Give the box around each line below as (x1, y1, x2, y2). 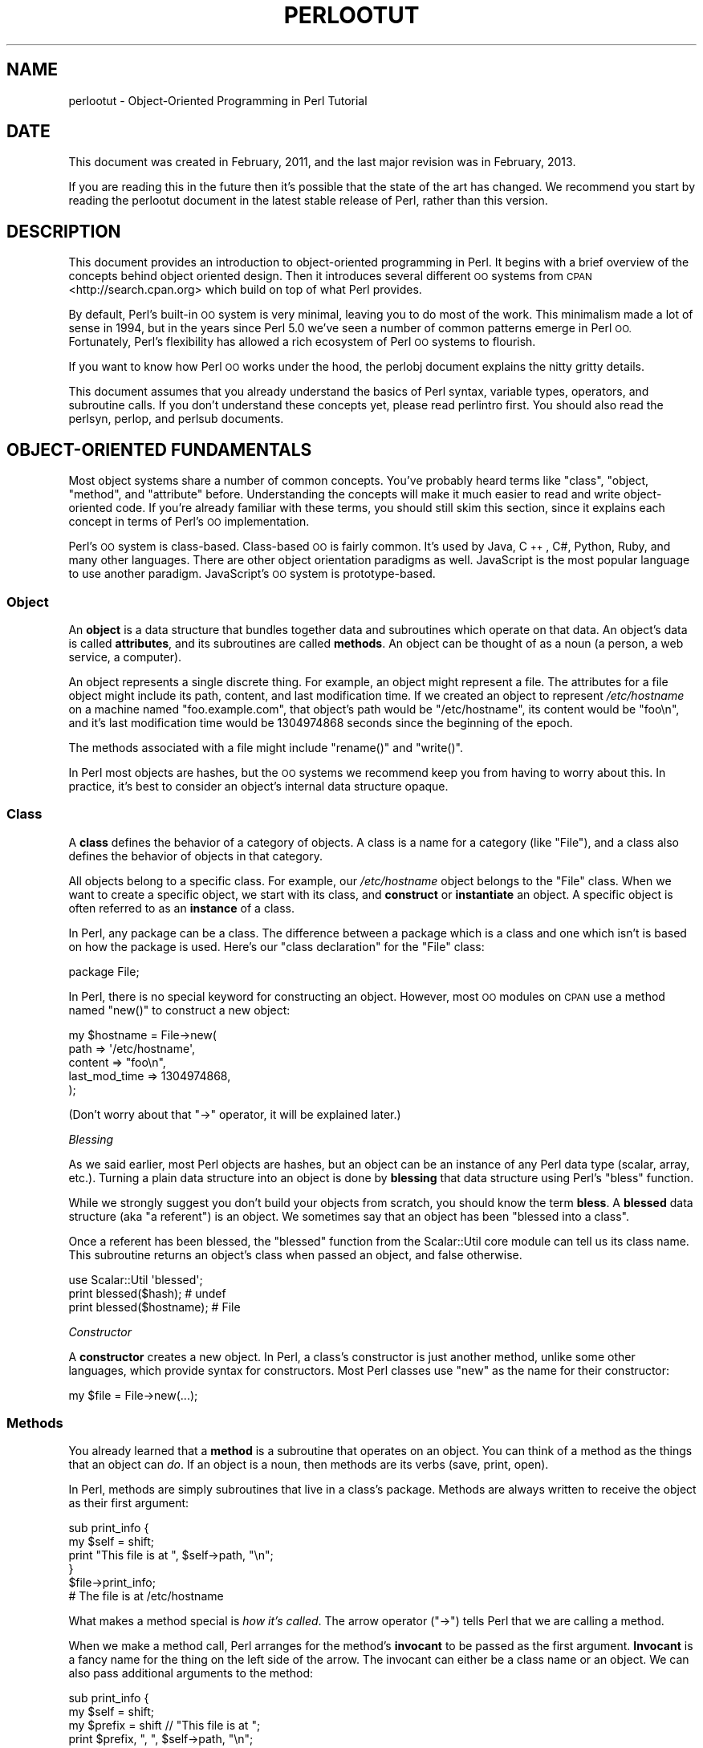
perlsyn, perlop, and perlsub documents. (68, 412, 284, 426)
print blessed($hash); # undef (68, 1286, 226, 1300)
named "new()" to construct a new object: (68, 1002, 291, 1017)
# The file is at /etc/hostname (68, 1589, 224, 1604)
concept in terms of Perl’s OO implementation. (68, 514, 310, 529)
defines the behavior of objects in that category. (68, 848, 323, 863)
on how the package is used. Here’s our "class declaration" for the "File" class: (68, 939, 485, 953)
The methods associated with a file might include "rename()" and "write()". (68, 740, 463, 754)
